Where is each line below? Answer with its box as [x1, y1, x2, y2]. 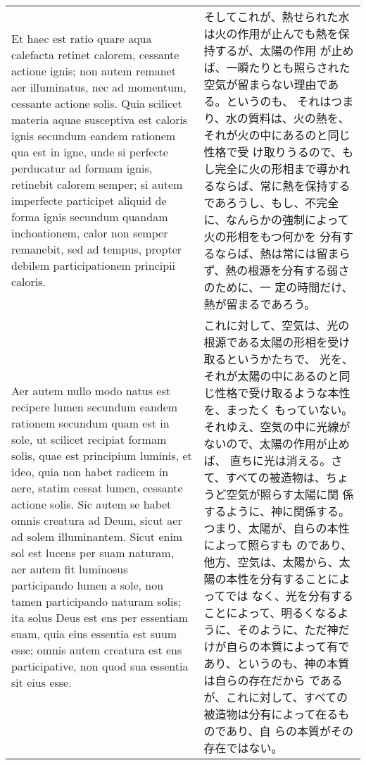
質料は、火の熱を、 [248, 110, 350, 126]
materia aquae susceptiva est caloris [11, 111, 188, 127]
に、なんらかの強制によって [203, 211, 349, 228]
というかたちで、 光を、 [226, 351, 354, 367]
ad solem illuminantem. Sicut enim [11, 528, 183, 545]
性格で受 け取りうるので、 [203, 144, 343, 160]
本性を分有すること [226, 571, 328, 587]
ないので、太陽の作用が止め [203, 435, 350, 452]
